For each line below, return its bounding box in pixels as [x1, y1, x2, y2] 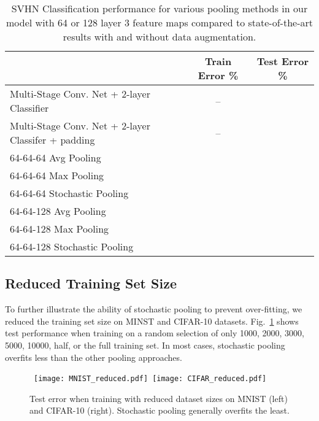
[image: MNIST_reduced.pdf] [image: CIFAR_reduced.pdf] [34, 374, 267, 384]
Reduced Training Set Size [5, 274, 177, 293]
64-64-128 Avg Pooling [10, 204, 106, 218]
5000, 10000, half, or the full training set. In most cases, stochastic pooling [5, 338, 285, 351]
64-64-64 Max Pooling [10, 168, 104, 182]
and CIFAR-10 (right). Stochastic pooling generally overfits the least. [29, 404, 290, 417]
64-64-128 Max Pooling [10, 222, 109, 236]
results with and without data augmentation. [63, 29, 256, 44]
